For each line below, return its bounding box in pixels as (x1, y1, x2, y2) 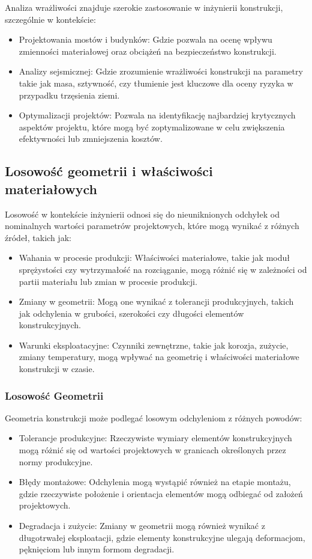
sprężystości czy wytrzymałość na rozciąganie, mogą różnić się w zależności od (19, 263, 307, 275)
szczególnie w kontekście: (5, 13, 96, 25)
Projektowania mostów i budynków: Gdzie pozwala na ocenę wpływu (19, 33, 272, 46)
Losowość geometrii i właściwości (5, 162, 213, 180)
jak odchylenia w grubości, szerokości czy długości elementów (19, 307, 244, 319)
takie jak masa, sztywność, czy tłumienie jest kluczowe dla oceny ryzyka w (19, 76, 293, 89)
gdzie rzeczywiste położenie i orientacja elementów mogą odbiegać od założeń (19, 487, 303, 499)
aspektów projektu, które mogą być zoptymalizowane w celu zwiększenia (19, 120, 285, 133)
